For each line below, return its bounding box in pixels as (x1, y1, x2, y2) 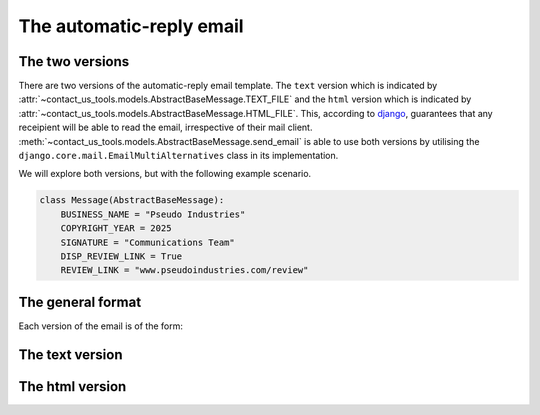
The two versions (18, 53, 130, 70)
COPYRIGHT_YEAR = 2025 (60, 223, 172, 234)
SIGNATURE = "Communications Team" (60, 236, 235, 248)
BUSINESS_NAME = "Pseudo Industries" (60, 208, 246, 220)
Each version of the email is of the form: (18, 320, 184, 332)
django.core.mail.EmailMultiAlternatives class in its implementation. (18, 150, 339, 162)
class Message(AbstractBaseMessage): (39, 195, 225, 206)
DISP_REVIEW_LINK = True (60, 250, 183, 262)
